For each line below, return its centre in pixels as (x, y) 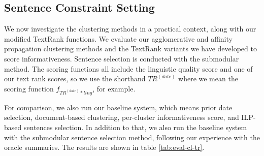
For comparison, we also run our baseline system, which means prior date (118, 107)
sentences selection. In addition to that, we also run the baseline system (135, 127)
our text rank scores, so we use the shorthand (75, 79)
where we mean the (208, 79)
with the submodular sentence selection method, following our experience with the (132, 137)
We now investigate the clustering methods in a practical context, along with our (130, 29)
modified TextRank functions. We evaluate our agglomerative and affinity (118, 38)
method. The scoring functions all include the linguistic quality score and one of (128, 68)
